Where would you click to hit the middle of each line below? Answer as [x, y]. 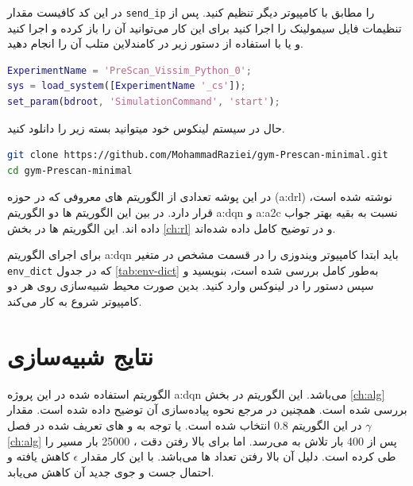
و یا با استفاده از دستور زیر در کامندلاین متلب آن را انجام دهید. [155, 43]
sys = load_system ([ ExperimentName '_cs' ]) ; [127, 86]
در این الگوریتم [327, 424]
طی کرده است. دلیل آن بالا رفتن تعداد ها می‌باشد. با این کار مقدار [239, 456]
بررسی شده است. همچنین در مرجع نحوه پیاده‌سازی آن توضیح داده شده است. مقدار [207, 409]
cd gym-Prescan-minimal [70, 170]
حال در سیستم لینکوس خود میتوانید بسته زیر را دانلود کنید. [146, 127]
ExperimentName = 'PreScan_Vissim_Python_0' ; [129, 70]
